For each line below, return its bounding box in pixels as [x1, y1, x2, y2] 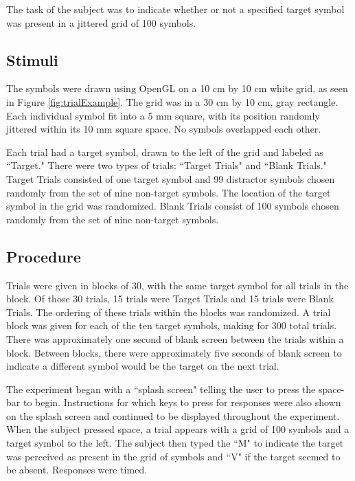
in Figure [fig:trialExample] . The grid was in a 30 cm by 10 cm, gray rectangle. [6, 94, 339, 109]
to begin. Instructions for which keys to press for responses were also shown [23, 395, 341, 410]
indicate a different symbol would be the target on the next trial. [6, 359, 279, 373]
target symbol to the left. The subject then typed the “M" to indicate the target [6, 436, 344, 450]
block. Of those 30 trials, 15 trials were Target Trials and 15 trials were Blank [6, 291, 334, 306]
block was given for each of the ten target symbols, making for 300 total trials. [6, 318, 337, 333]
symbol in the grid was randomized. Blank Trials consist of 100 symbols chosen [6, 199, 339, 213]
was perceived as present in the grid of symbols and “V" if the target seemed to [6, 449, 341, 463]
